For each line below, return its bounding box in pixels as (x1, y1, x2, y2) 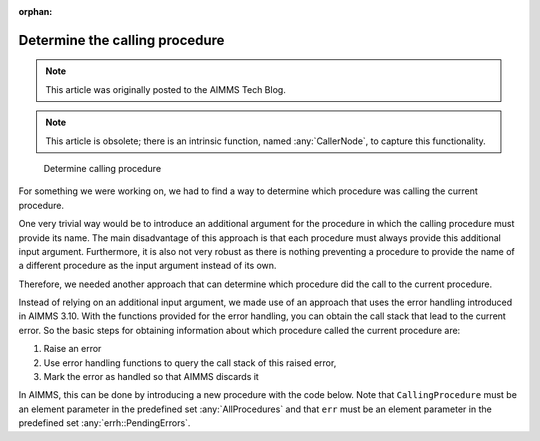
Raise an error (43, 343, 102, 355)
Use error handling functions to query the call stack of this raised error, (43, 356, 337, 369)
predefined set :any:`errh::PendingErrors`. (18, 417, 191, 429)
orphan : (18, 6, 53, 17)
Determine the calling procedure (18, 31, 225, 49)
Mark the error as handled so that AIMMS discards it (43, 371, 259, 383)
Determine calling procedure (43, 162, 162, 174)
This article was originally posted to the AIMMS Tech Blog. (45, 83, 287, 95)
